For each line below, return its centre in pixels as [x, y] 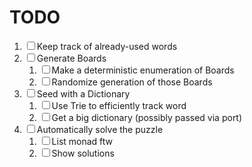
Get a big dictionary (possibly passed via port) [147, 117]
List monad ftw [82, 141]
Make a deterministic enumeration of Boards [143, 70]
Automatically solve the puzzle [100, 129]
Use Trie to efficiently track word [119, 105]
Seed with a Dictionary [83, 93]
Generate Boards [71, 58]
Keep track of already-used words [107, 46]
